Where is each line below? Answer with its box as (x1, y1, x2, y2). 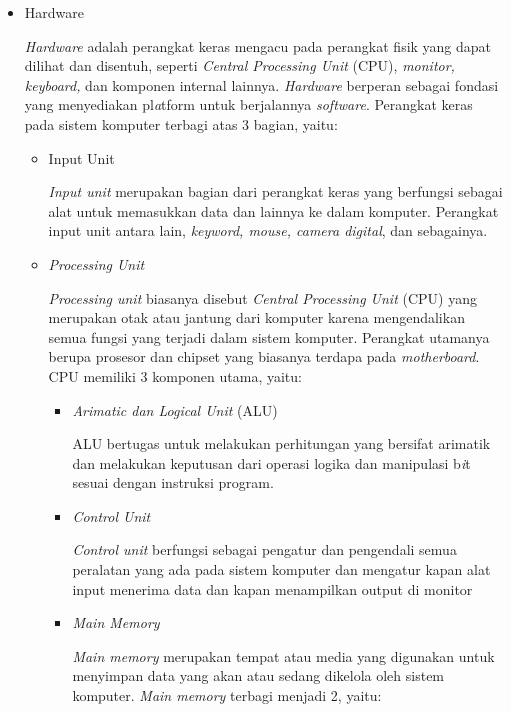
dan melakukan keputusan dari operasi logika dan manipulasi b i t (72, 452, 471, 473)
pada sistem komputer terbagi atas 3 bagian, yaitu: (24, 113, 338, 134)
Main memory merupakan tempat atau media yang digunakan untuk (72, 645, 495, 666)
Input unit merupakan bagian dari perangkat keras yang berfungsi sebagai (48, 181, 503, 202)
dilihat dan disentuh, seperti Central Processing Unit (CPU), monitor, (24, 55, 455, 76)
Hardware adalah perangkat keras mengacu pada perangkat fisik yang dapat (24, 35, 492, 56)
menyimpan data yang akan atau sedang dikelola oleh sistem (72, 665, 445, 686)
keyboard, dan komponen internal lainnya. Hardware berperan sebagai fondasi (24, 74, 499, 95)
